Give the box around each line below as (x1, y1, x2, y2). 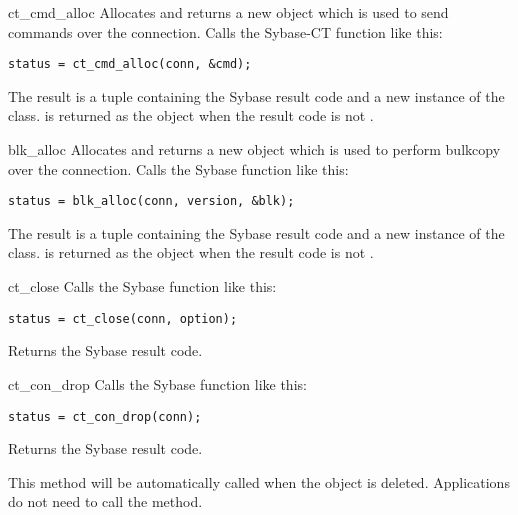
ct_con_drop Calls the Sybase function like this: (8, 373, 307, 394)
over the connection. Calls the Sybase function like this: (8, 158, 349, 179)
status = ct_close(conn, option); (8, 311, 238, 326)
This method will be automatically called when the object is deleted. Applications (8, 471, 510, 492)
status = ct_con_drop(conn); (8, 409, 202, 424)
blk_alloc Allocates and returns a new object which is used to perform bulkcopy (8, 139, 501, 160)
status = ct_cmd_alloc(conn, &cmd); (8, 57, 252, 72)
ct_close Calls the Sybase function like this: (8, 276, 277, 297)
